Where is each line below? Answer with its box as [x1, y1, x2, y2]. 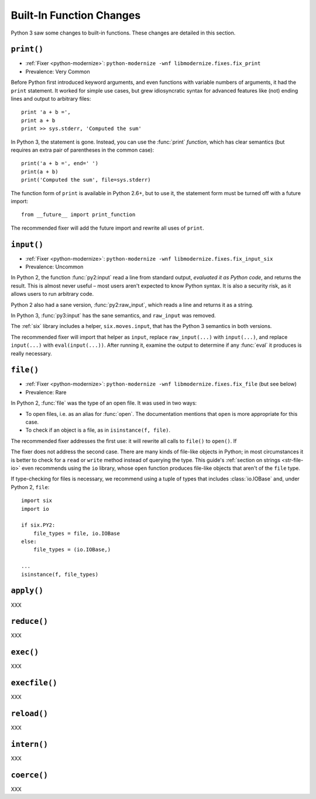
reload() [11, 709, 49, 719]
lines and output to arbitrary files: [11, 95, 91, 103]
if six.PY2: [21, 522, 56, 528]
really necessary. [11, 350, 52, 357]
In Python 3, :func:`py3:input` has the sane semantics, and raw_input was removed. [11, 312, 216, 319]
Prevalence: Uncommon [25, 264, 84, 270]
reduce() [11, 617, 49, 626]
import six [21, 497, 53, 504]
